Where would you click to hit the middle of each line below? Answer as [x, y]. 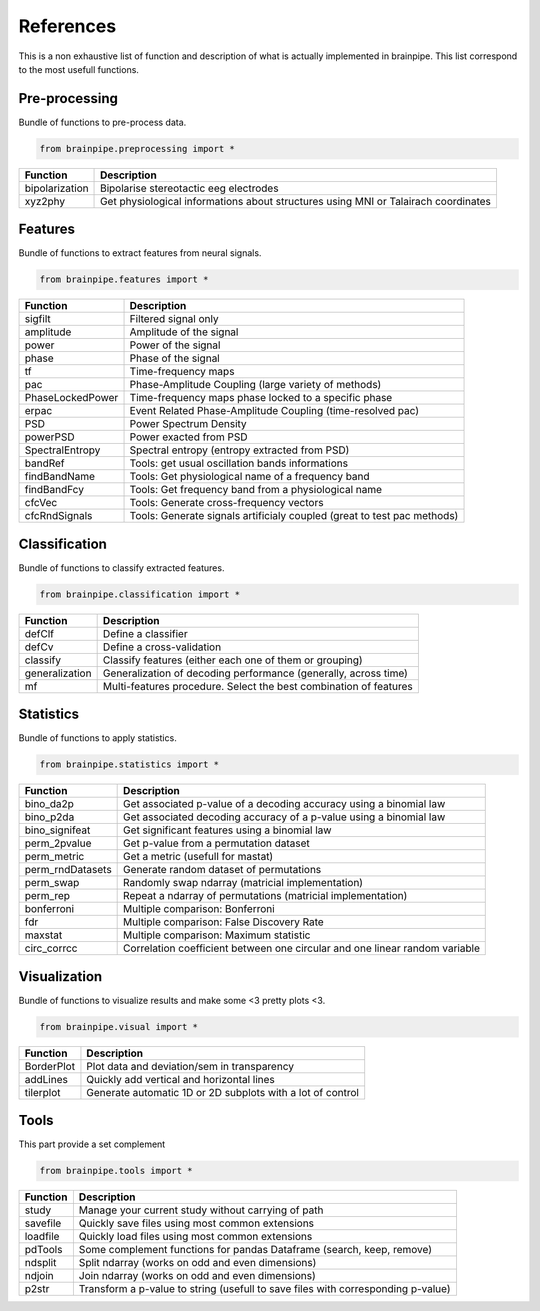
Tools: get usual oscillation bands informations [239, 463]
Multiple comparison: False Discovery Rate [223, 922]
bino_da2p [49, 804]
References [67, 26]
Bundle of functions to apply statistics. [97, 738]
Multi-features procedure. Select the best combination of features [258, 686]
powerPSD [49, 437]
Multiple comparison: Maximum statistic [217, 935]
